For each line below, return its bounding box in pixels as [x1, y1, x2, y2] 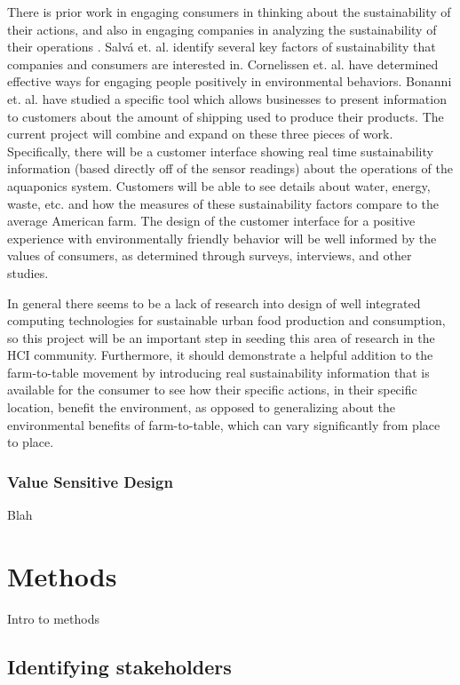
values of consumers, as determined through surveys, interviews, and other [7, 246, 412, 265]
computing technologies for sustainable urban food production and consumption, [7, 311, 446, 330]
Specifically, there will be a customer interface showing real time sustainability [7, 141, 433, 160]
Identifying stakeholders [7, 652, 232, 680]
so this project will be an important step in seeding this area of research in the [7, 328, 435, 346]
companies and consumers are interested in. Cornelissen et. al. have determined [7, 54, 439, 73]
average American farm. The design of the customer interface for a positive [7, 211, 416, 230]
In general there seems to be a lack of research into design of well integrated [7, 293, 421, 312]
